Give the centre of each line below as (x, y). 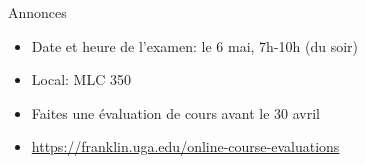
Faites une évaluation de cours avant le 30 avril (175, 112)
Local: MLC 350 (81, 79)
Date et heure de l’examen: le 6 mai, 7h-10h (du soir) (195, 45)
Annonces (37, 12)
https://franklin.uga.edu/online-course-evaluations (185, 146)
